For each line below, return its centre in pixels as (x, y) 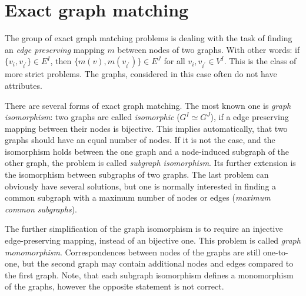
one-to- (276, 252)
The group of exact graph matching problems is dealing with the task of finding (149, 38)
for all (174, 61)
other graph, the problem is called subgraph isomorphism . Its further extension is (150, 163)
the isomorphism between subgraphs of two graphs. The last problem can (137, 174)
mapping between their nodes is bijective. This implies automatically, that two (146, 128)
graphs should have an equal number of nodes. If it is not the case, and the (140, 140)
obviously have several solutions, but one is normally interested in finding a (141, 186)
